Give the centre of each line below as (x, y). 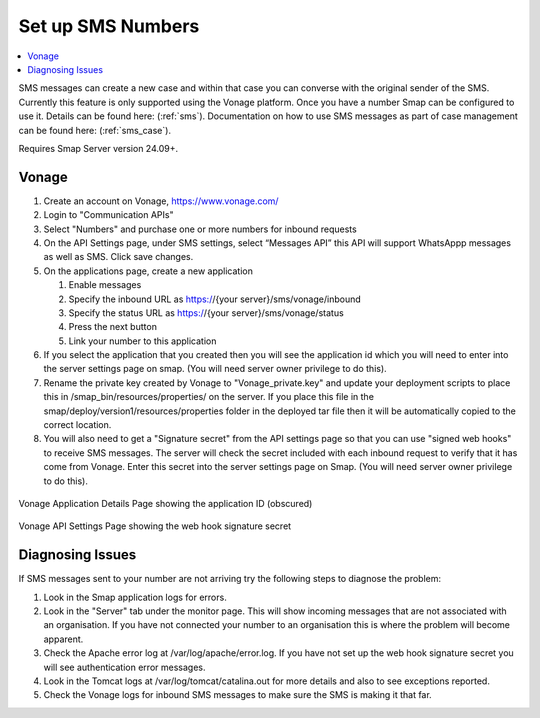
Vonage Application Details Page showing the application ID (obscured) (165, 503)
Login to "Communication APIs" (108, 215)
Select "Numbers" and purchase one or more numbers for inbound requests (200, 229)
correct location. (77, 425)
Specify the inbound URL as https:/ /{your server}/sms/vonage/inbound (215, 299)
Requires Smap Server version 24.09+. (98, 148)
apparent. (63, 639)
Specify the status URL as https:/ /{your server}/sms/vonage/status (206, 312)
